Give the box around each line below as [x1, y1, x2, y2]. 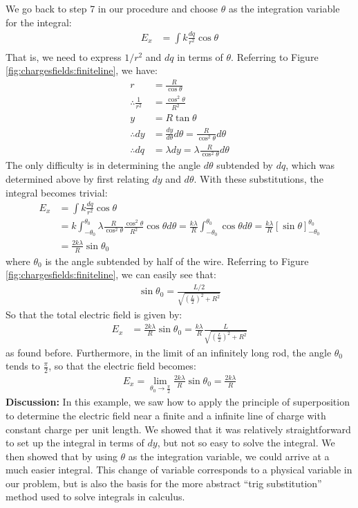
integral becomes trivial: [6, 185, 108, 199]
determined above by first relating [6, 172, 149, 186]
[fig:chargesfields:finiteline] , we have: [6, 63, 158, 78]
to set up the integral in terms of [6, 435, 144, 450]
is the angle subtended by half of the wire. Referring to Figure [45, 253, 309, 268]
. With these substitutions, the [194, 172, 323, 186]
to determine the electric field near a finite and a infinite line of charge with [6, 408, 326, 422]
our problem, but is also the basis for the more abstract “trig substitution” [6, 475, 322, 490]
